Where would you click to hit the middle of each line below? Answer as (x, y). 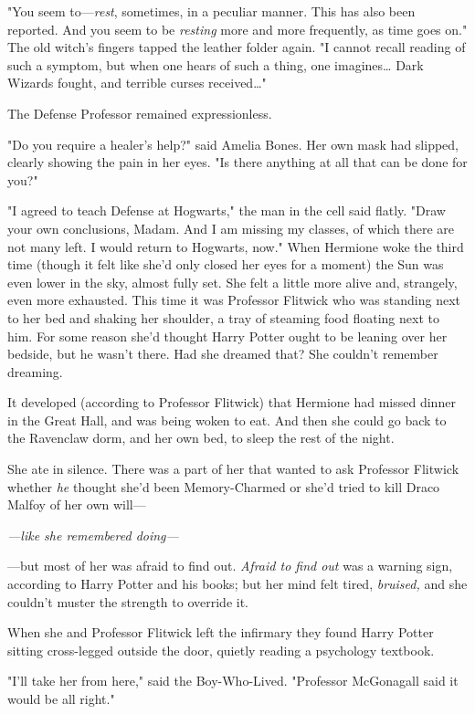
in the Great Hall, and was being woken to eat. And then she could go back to (227, 420)
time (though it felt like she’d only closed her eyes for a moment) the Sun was (226, 264)
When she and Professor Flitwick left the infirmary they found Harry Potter (221, 632)
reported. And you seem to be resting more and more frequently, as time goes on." (237, 29)
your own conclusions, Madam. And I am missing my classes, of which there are (231, 228)
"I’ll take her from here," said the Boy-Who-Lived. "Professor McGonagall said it (233, 681)
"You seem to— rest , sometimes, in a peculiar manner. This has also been (211, 11)
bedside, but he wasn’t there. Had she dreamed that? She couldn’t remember (223, 354)
